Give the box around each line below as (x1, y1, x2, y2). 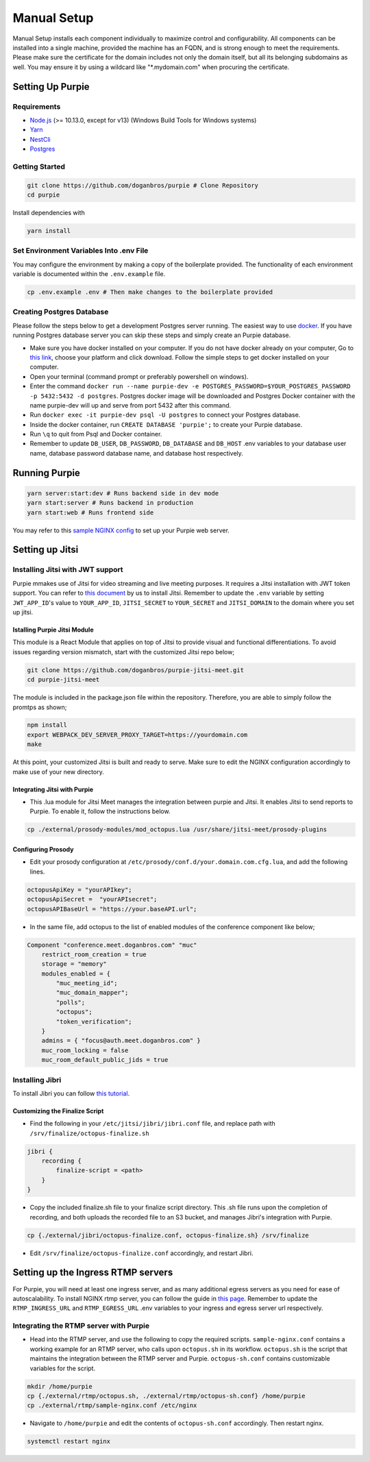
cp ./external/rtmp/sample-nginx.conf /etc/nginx (27, 1402, 197, 1409)
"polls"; (56, 998, 86, 1006)
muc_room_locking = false (41, 1046, 129, 1054)
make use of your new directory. (12, 767, 104, 776)
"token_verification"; (56, 1017, 133, 1026)
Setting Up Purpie (12, 81, 90, 92)
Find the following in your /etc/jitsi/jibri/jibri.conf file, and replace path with (29, 1119, 275, 1128)
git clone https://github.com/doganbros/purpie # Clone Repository (27, 182, 259, 189)
